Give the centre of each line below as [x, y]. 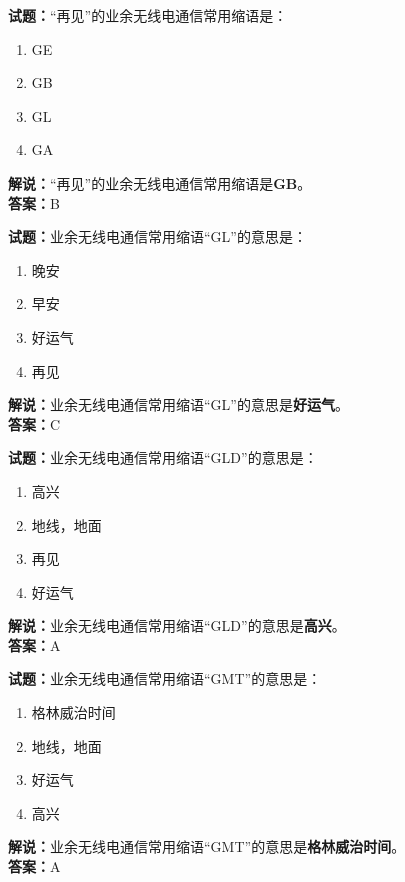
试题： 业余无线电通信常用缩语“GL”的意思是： [157, 236]
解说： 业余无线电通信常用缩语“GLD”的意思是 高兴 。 [177, 625]
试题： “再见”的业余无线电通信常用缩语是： [148, 15]
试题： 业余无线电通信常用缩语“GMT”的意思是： [165, 678]
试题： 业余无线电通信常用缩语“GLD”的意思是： [163, 457]
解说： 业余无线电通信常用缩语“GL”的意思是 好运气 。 [178, 404]
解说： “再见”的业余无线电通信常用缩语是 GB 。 [160, 182]
